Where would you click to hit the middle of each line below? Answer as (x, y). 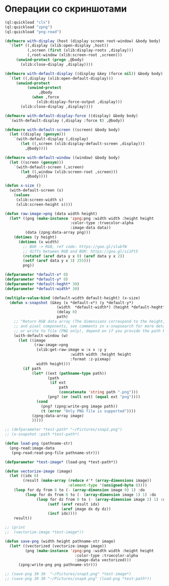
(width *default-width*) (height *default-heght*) (112, 307)
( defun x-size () (23, 186)
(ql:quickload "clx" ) (27, 22)
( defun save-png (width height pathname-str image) (60, 541)
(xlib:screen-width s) (40, 200)
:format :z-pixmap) (91, 359)
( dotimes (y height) (35, 237)
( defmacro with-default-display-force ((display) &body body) (71, 116)
